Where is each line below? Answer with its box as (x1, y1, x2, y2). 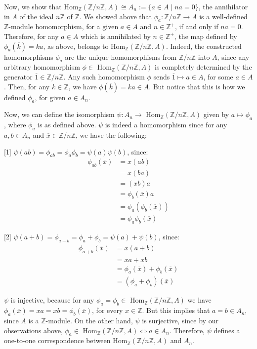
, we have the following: (76, 129, 147, 140)
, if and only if (175, 21, 218, 32)
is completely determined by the (155, 62, 252, 72)
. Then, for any (4, 81, 50, 91)
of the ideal (19, 11, 54, 21)
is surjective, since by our (142, 315, 218, 326)
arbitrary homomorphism (4, 62, 80, 72)
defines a (214, 325, 240, 335)
